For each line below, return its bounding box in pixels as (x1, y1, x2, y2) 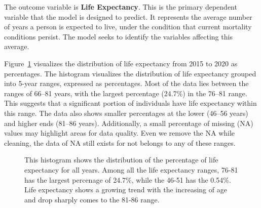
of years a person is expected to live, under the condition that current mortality (4, 21, 252, 32)
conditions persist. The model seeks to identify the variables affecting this (4, 31, 233, 41)
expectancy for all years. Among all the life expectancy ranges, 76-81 (24, 164, 238, 175)
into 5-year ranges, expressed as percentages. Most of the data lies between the (4, 78, 249, 89)
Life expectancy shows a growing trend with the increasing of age (24, 184, 227, 195)
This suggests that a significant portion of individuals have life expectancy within (4, 98, 257, 108)
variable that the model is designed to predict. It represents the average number (4, 11, 252, 22)
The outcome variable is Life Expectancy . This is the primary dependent (4, 2, 237, 12)
